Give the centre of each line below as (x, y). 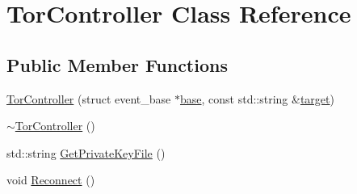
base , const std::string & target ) (257, 98)
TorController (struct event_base (89, 98)
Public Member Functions (117, 64)
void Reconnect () (51, 180)
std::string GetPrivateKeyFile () (86, 152)
